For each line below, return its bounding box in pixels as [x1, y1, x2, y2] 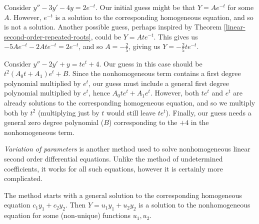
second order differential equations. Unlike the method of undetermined [4, 153, 223, 164]
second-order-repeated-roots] [4, 31, 91, 41]
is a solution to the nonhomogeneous [138, 199, 250, 210]
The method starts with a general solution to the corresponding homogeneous [4, 189, 242, 200]
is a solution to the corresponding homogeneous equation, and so [55, 11, 253, 22]
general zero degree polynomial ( [4, 117, 104, 127]
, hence [88, 87, 110, 98]
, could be [90, 31, 121, 41]
